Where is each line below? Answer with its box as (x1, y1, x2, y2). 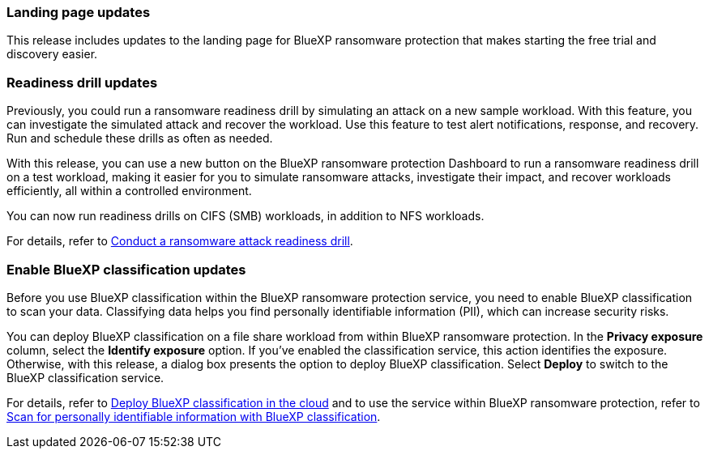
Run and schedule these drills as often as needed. (6, 131, 273, 146)
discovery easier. (6, 47, 98, 62)
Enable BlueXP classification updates (6, 261, 246, 278)
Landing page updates (6, 4, 151, 20)
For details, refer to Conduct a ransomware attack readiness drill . (6, 234, 353, 249)
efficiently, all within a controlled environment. (6, 184, 252, 198)
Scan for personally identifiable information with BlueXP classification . (6, 409, 381, 423)
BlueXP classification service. (6, 370, 164, 385)
